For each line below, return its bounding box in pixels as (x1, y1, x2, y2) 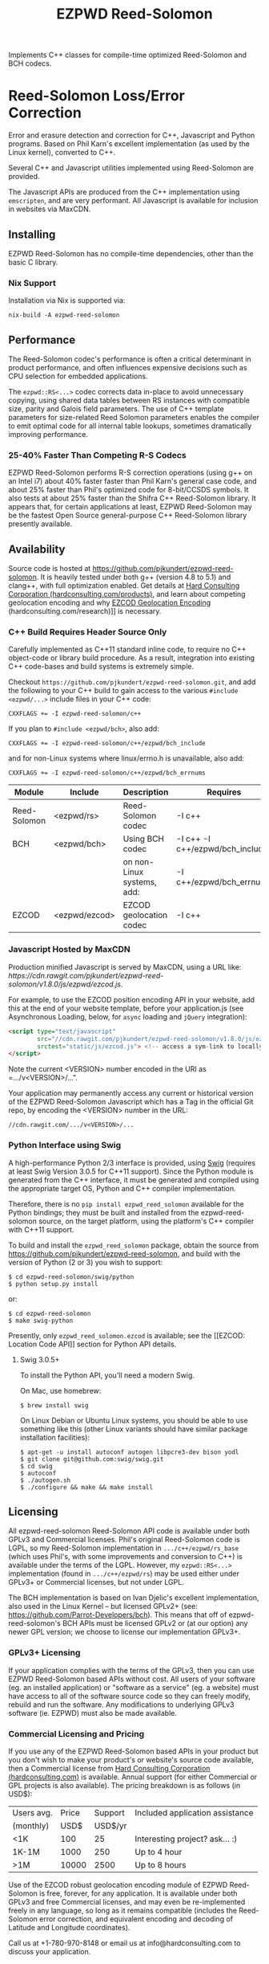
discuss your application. (8, 1946, 91, 1956)
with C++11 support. (8, 1224, 74, 1234)
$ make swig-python (8, 1317, 74, 1325)
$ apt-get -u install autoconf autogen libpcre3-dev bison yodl (19, 1447, 239, 1456)
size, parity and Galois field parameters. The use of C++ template (8, 404, 224, 414)
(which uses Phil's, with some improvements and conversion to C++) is (8, 1552, 243, 1562)
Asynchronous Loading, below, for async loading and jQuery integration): (8, 1011, 247, 1021)
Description (122, 786, 169, 798)
